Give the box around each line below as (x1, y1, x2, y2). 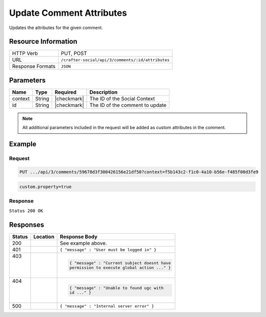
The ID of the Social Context (89, 95, 155, 102)
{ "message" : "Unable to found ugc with (69, 285, 164, 291)
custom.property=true (19, 184, 72, 189)
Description (89, 89, 118, 96)
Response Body (60, 233, 98, 240)
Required (55, 89, 76, 96)
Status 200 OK (9, 208, 43, 214)
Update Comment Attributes (9, 7, 128, 18)
